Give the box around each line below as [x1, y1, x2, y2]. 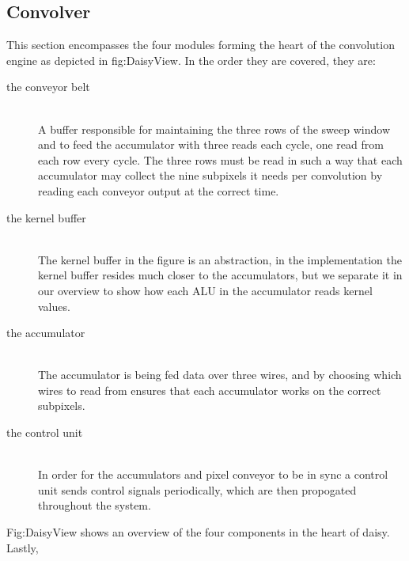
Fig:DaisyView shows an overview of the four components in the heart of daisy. [6, 524, 390, 540]
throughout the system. [38, 497, 151, 514]
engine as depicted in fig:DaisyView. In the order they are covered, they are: [6, 51, 376, 68]
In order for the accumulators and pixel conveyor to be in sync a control [38, 466, 388, 483]
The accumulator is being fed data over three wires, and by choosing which [38, 366, 402, 383]
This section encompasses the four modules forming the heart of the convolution [6, 36, 395, 53]
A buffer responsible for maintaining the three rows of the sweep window [38, 120, 390, 137]
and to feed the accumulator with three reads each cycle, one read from [38, 136, 384, 153]
